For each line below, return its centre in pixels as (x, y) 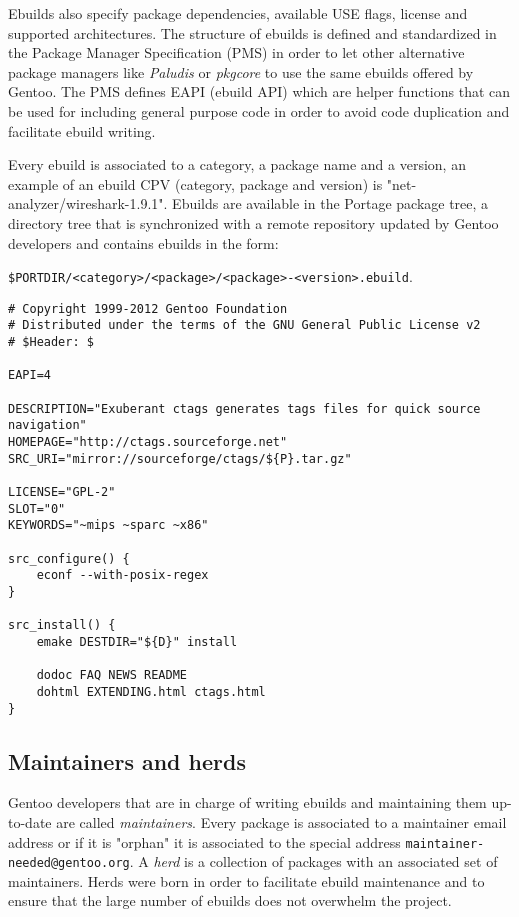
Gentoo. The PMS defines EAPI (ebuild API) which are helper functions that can (259, 91)
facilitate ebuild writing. (82, 130)
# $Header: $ (51, 342)
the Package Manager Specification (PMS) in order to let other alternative (236, 52)
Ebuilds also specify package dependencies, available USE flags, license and (238, 13)
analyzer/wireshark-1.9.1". (88, 203)
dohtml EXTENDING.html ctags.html (151, 691)
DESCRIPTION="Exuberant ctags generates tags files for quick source (244, 408)
